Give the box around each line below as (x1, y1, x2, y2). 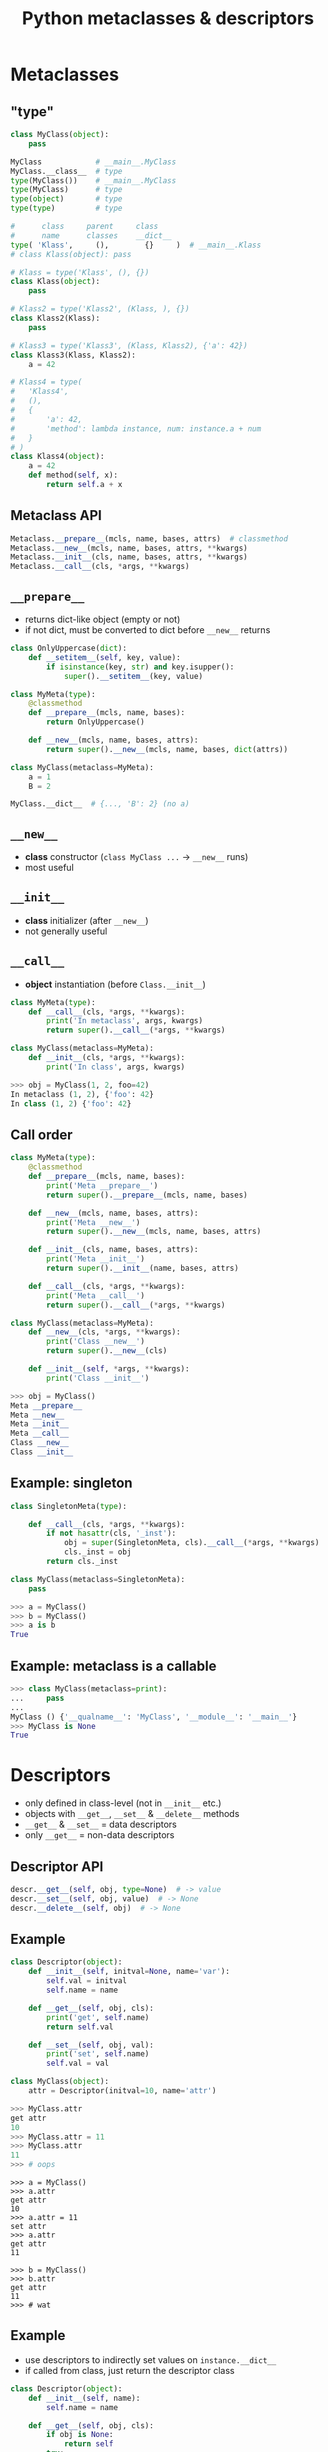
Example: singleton (10, 1475, 133, 1492)
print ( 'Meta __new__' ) (46, 1217, 141, 1227)
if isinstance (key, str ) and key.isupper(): (46, 662, 235, 672)
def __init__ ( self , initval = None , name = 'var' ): (28, 1967, 230, 1977)
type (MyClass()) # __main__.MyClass (10, 175, 177, 186)
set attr (10, 2222, 47, 2232)
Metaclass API (10, 507, 102, 524)
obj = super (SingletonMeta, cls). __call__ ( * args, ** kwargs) (63, 1538, 320, 1548)
